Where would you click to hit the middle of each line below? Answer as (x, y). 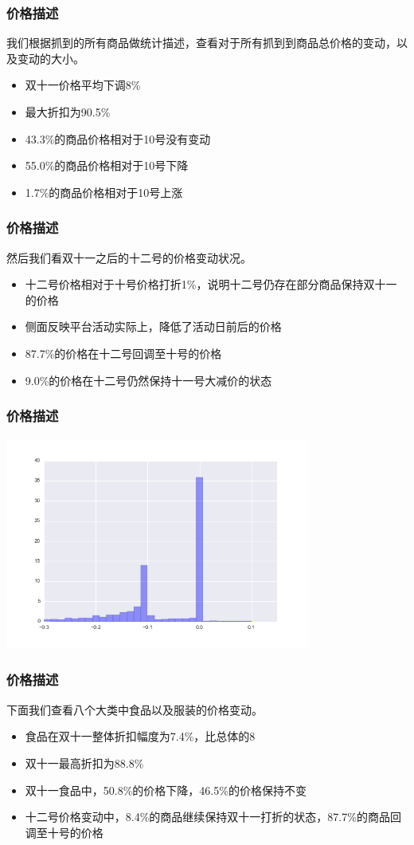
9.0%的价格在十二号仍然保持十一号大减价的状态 (148, 380)
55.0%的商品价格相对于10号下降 (107, 165)
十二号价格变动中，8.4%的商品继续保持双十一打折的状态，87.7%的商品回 (213, 817)
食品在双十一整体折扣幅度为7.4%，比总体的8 (140, 736)
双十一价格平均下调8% (83, 85)
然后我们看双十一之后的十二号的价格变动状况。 (129, 257)
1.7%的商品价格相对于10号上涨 (104, 192)
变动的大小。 (51, 58)
